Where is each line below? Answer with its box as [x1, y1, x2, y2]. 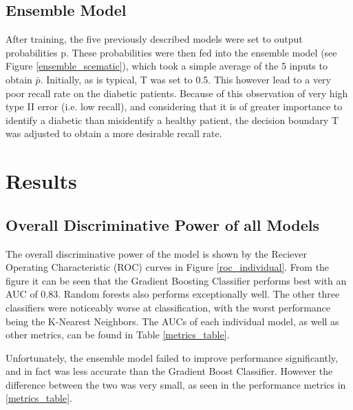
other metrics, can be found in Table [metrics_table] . [6, 327, 230, 342]
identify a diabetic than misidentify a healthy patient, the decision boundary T [6, 112, 339, 127]
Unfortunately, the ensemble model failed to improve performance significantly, [6, 350, 338, 365]
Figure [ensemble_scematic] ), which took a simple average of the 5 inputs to [6, 59, 328, 73]
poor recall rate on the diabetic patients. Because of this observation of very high [6, 85, 348, 100]
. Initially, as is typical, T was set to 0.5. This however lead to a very [40, 72, 331, 86]
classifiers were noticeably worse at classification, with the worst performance [6, 300, 331, 314]
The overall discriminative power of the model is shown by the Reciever [6, 246, 308, 260]
